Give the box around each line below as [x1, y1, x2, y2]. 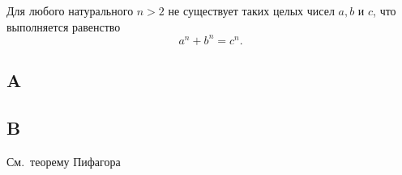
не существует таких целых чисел [168, 2, 335, 19]
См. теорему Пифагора [6, 152, 121, 169]
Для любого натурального [6, 2, 134, 19]
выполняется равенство [6, 18, 121, 35]
